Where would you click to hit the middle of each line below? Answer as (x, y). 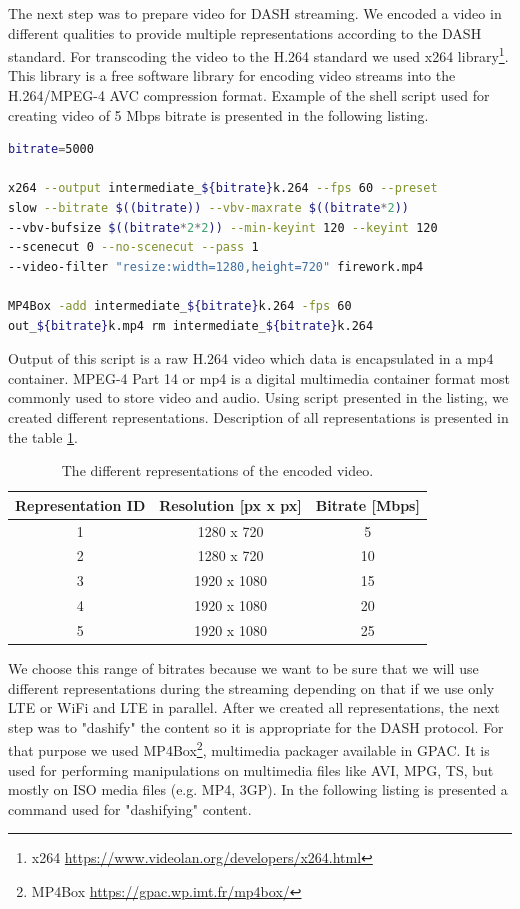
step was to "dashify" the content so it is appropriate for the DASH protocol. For (256, 726)
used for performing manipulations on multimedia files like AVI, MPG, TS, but (251, 769)
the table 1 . (43, 436)
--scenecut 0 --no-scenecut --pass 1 (133, 247)
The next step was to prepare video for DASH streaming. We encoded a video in (255, 13)
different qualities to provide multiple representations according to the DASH (245, 32)
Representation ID (80, 504)
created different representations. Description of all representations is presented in (258, 416)
